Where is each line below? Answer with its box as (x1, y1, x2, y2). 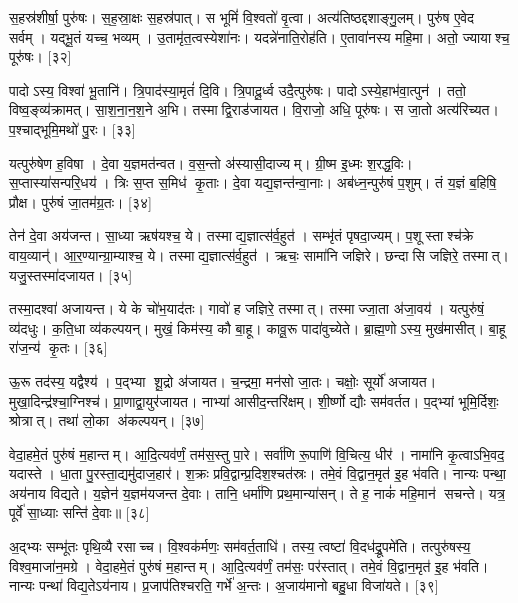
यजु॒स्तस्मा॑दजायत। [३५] (9, 264, 133, 285)
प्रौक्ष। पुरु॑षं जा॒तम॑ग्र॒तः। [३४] (9, 191, 152, 212)
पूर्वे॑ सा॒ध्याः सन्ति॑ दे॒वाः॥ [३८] (9, 502, 150, 523)
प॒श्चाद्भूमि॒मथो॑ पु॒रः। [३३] (9, 118, 136, 139)
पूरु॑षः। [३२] (9, 46, 72, 67)
